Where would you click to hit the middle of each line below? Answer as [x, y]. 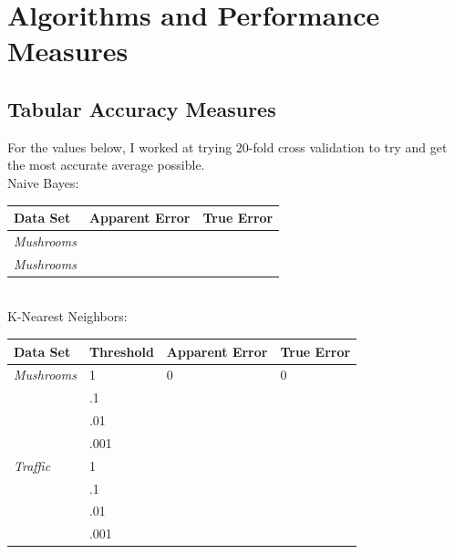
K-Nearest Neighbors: [67, 316]
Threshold [121, 351]
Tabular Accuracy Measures [142, 108]
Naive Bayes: [43, 182]
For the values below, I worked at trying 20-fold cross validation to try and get [227, 146]
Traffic [32, 465]
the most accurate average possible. [106, 165]
